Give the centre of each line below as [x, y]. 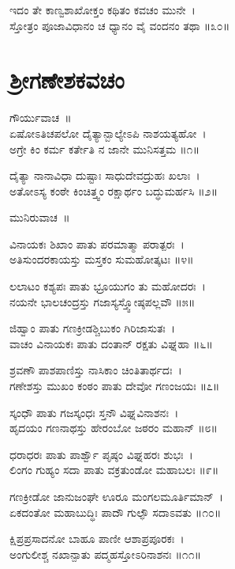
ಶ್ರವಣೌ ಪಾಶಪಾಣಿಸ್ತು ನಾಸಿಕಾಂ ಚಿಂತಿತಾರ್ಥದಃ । [96, 370]
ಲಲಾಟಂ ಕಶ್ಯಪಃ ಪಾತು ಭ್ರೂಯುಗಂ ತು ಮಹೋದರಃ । [108, 286]
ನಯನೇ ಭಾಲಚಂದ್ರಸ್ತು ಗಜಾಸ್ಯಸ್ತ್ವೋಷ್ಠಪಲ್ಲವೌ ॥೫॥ [103, 301]
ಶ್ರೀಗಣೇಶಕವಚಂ [67, 80]
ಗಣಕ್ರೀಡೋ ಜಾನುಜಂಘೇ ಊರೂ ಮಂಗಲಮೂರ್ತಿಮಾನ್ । [117, 496]
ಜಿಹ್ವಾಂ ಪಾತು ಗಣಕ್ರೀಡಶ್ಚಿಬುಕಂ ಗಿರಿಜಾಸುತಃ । [93, 328]
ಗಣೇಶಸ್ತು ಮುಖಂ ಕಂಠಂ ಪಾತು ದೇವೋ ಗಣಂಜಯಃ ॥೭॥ [115, 386]
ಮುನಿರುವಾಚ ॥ [40, 217]
